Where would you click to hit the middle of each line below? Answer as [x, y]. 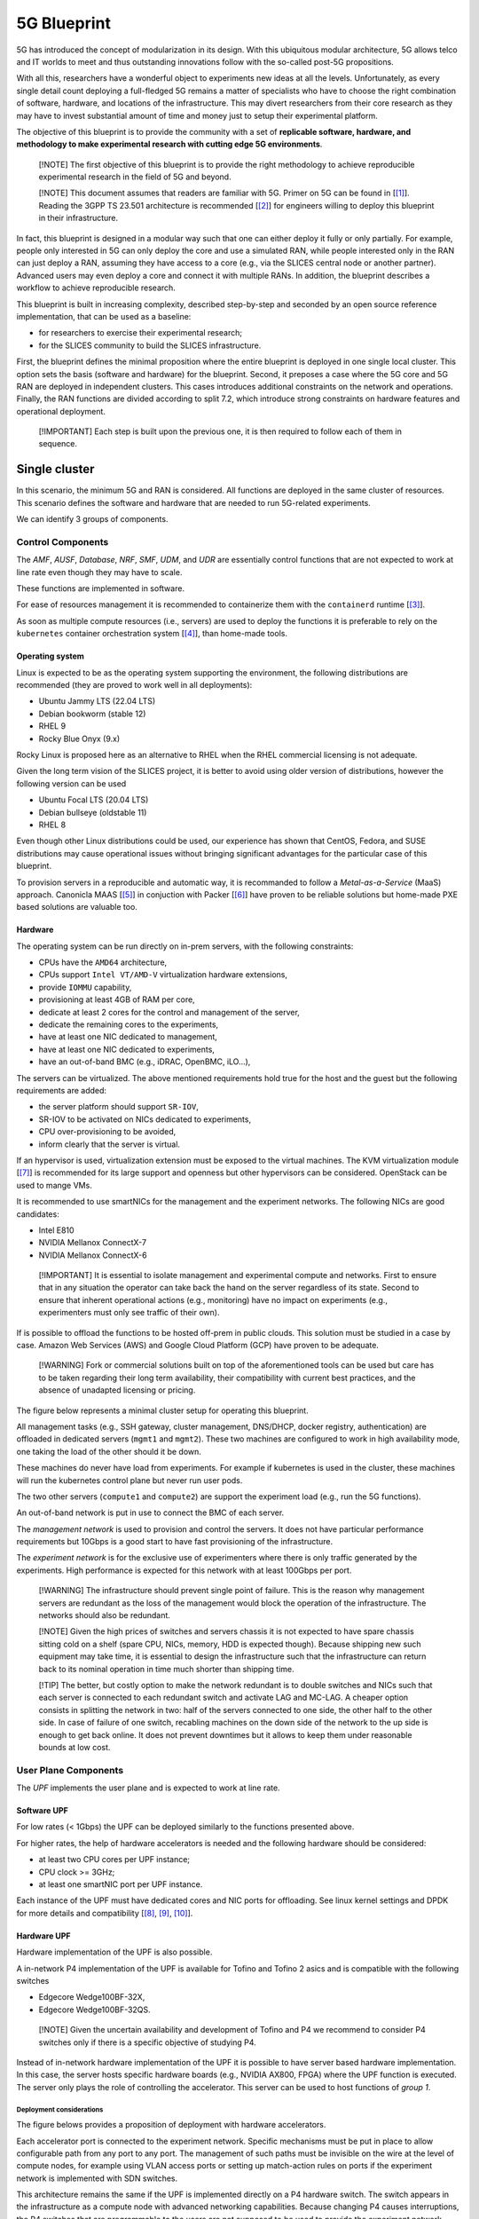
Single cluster [55, 469]
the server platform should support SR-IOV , [118, 1107]
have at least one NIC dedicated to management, [128, 1037]
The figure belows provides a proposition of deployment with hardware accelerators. [171, 2125]
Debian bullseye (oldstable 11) [93, 812]
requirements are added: [61, 1090]
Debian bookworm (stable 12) [92, 714]
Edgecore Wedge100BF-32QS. [94, 2010]
